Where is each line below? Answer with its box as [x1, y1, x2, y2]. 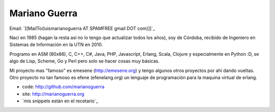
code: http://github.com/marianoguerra [22, 84, 104, 90]
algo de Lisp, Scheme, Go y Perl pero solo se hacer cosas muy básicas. [9, 58, 160, 64]
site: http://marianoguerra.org [22, 91, 85, 97]
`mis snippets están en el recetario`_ [22, 98, 98, 104]
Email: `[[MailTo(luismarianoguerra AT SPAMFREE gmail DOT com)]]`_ [9, 25, 155, 31]
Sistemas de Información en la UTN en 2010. [9, 42, 103, 48]
